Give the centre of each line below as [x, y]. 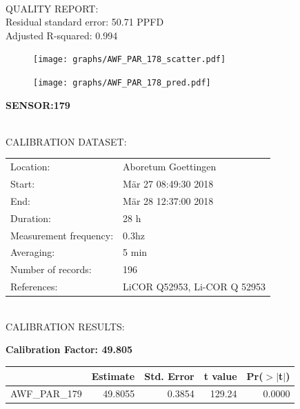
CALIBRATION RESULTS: [65, 326]
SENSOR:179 [38, 104]
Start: [23, 184]
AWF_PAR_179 [46, 393]
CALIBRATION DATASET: [66, 141]
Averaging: [33, 252]
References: [34, 287]
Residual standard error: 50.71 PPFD [85, 22]
